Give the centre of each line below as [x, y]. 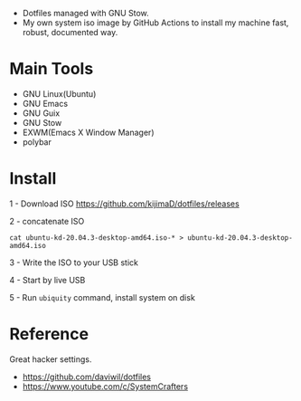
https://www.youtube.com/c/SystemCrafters [105, 386]
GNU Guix [41, 113]
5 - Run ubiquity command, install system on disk [103, 297]
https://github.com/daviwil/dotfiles [87, 377]
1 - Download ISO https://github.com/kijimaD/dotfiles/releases [124, 204]
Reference [49, 334]
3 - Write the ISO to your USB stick [74, 263]
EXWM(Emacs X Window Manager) [88, 132]
